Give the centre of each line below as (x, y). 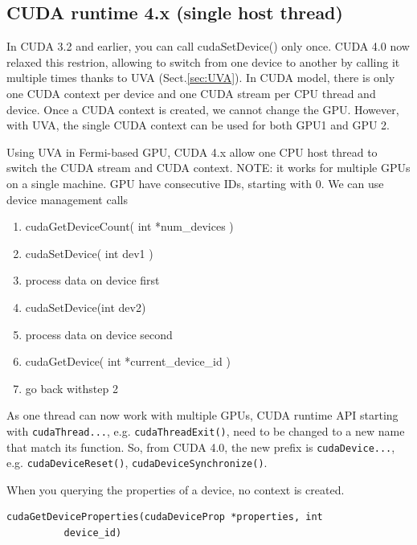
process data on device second (99, 334)
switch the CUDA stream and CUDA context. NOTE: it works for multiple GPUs (208, 168)
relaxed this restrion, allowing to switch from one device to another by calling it (203, 61)
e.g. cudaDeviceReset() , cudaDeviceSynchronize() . (137, 463)
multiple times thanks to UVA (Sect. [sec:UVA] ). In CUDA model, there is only (201, 78)
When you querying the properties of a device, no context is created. (176, 489)
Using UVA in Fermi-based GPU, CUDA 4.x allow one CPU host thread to (192, 152)
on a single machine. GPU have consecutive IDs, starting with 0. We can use (195, 183)
